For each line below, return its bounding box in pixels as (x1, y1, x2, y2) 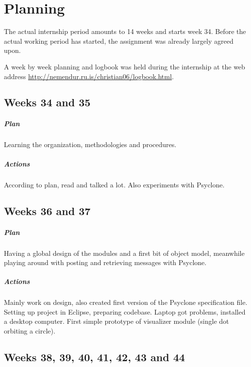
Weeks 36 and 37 (4, 203, 91, 218)
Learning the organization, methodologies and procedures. (4, 139, 177, 150)
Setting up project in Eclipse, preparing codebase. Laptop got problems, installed (4, 306, 246, 317)
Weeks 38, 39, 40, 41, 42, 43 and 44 (4, 350, 185, 365)
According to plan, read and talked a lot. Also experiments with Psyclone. (4, 179, 225, 189)
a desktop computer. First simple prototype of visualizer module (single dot (4, 316, 229, 326)
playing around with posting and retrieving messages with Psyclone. (4, 257, 207, 267)
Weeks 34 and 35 (4, 95, 91, 110)
